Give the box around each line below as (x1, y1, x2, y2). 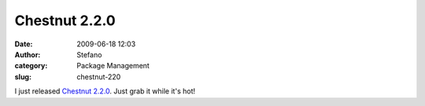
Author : (14, 49, 41, 59)
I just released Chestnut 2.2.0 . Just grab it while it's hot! (14, 86, 196, 96)
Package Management (76, 61, 150, 71)
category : (14, 61, 48, 71)
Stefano (76, 49, 102, 59)
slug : (14, 71, 31, 82)
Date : (14, 39, 33, 49)
